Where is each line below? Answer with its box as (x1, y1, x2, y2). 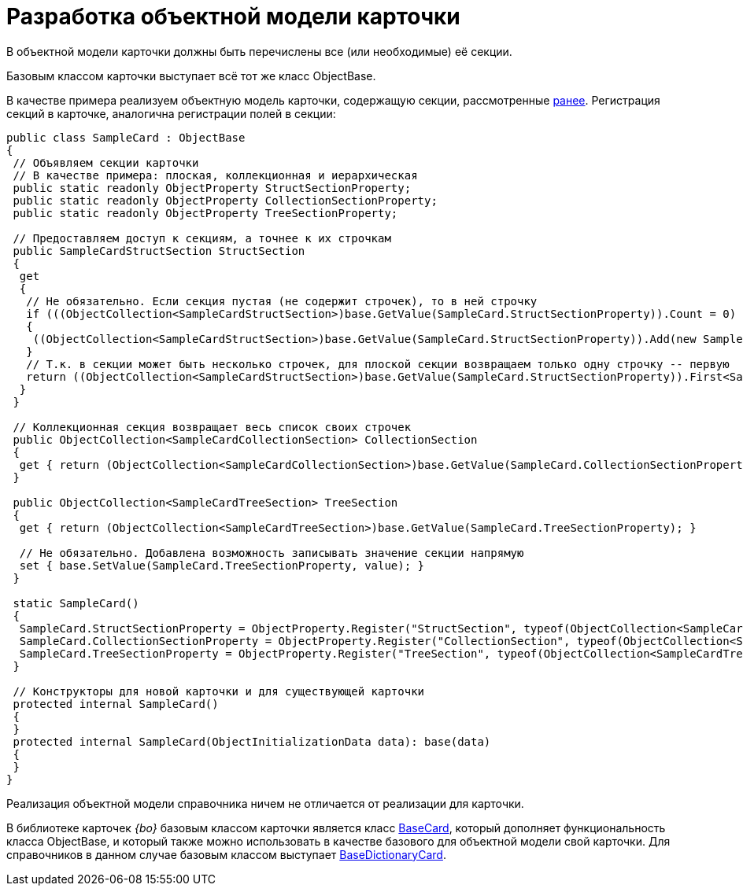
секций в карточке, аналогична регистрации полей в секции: (6, 106, 336, 120)
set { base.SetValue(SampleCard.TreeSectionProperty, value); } (19, 558, 425, 572)
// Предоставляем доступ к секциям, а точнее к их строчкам (13, 231, 391, 245)
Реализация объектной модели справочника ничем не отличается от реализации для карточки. (6, 796, 524, 810)
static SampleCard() (13, 596, 139, 610)
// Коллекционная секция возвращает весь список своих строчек (13, 420, 412, 433)
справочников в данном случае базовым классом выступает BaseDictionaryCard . (6, 847, 446, 861)
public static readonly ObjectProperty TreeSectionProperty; (13, 206, 398, 219)
